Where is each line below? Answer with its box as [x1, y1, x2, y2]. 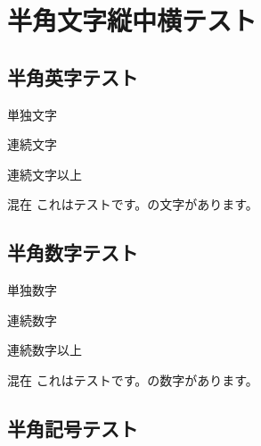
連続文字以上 [7, 164, 82, 183]
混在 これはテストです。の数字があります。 [7, 370, 258, 389]
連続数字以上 [7, 341, 82, 359]
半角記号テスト [7, 414, 138, 442]
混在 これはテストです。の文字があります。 [7, 195, 258, 214]
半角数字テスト [7, 239, 138, 266]
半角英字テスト [7, 63, 138, 90]
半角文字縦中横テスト [7, 2, 257, 38]
